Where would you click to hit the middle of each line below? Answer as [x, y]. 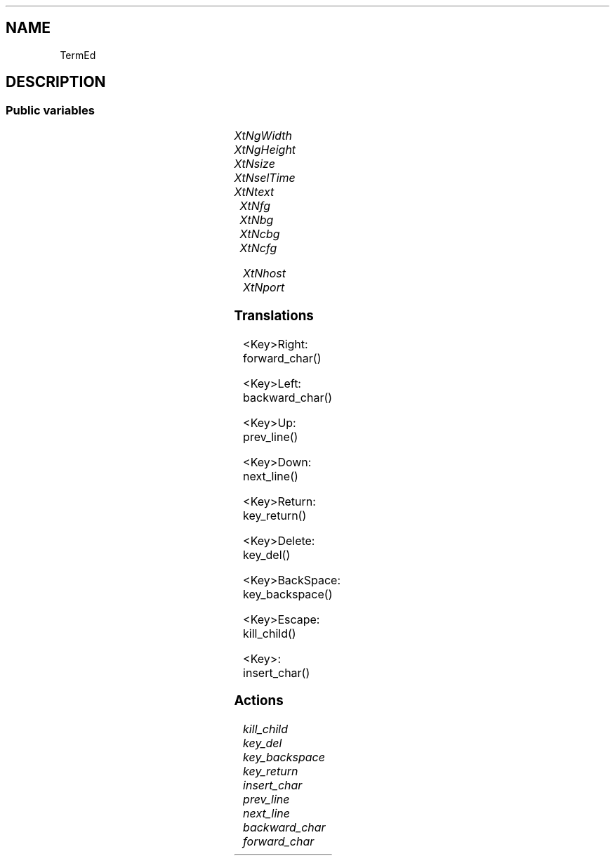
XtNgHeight [265, 150]
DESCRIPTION [56, 82]
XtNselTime [265, 178]
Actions [259, 701]
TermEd [78, 55]
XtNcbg [260, 234]
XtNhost [265, 274]
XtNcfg [258, 248]
